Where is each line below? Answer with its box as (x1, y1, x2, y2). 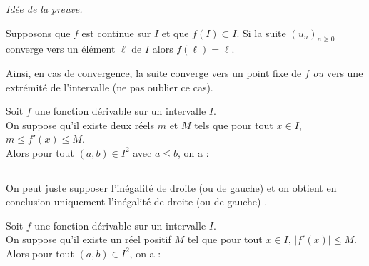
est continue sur (81, 25, 151, 40)
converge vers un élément (6, 41, 116, 56)
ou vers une (313, 65, 363, 80)
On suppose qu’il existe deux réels (6, 117, 155, 132)
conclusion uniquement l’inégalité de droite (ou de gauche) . (6, 194, 268, 209)
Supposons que (6, 25, 71, 40)
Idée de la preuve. (6, 1, 83, 16)
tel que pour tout (187, 232, 263, 247)
